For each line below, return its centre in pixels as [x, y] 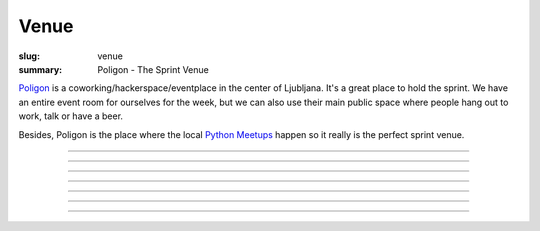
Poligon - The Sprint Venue [153, 69]
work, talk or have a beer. [71, 116]
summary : [40, 69]
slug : [29, 56]
